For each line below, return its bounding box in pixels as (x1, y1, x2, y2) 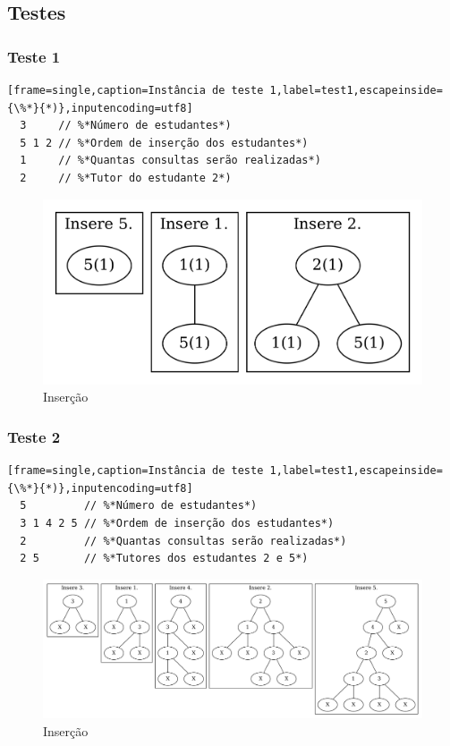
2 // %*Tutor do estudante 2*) (20, 171, 232, 184)
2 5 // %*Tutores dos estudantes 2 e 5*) (20, 552, 309, 565)
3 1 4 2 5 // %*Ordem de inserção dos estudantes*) (20, 516, 335, 530)
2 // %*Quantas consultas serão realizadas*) (20, 534, 347, 547)
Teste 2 (7, 425, 61, 447)
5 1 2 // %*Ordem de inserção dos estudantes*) (20, 136, 309, 149)
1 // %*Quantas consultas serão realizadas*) (20, 154, 321, 167)
